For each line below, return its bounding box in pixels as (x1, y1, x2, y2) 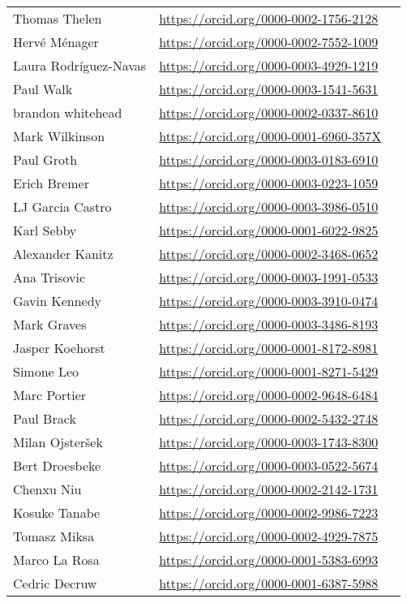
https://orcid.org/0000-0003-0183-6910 (159, 150, 379, 169)
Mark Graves (13, 315, 87, 334)
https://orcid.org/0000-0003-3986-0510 (159, 197, 379, 216)
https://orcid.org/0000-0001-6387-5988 (159, 574, 379, 592)
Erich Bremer (13, 174, 89, 192)
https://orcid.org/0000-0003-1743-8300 (159, 433, 379, 451)
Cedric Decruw (13, 574, 97, 592)
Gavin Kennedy (13, 291, 102, 310)
